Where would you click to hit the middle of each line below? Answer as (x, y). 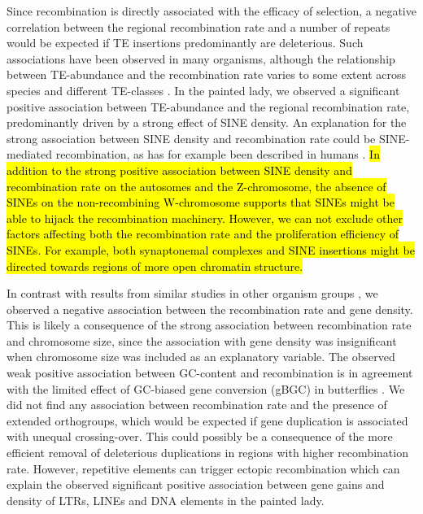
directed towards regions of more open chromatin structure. (155, 266)
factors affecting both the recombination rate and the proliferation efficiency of (203, 234)
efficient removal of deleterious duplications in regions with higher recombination (207, 453)
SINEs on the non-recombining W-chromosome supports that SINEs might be (201, 202)
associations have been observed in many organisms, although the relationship (201, 58)
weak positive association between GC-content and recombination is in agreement (210, 373)
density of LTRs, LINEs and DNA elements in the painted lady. (166, 500)
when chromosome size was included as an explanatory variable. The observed (201, 357)
